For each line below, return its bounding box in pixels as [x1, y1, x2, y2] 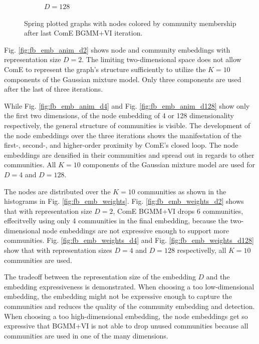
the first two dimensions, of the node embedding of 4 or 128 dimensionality [4, 110, 234, 121]
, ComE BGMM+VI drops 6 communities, [113, 205, 243, 216]
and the [206, 271, 230, 282]
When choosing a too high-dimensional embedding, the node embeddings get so [4, 310, 248, 321]
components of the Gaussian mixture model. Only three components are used [4, 74, 241, 84]
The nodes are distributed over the [4, 186, 111, 196]
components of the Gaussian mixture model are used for [83, 159, 255, 170]
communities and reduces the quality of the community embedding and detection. [4, 301, 255, 311]
